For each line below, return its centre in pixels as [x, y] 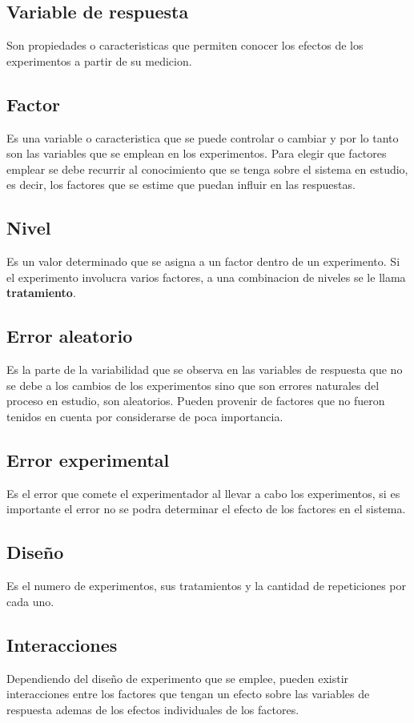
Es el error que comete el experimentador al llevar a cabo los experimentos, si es [203, 493]
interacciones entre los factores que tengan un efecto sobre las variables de [188, 694]
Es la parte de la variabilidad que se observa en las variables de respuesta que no [205, 370]
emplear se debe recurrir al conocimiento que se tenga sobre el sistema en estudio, [207, 169]
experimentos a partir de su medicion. [99, 60]
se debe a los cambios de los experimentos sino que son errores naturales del [193, 385]
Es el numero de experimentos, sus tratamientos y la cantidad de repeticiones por [206, 586]
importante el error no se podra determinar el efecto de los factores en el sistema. [206, 509]
